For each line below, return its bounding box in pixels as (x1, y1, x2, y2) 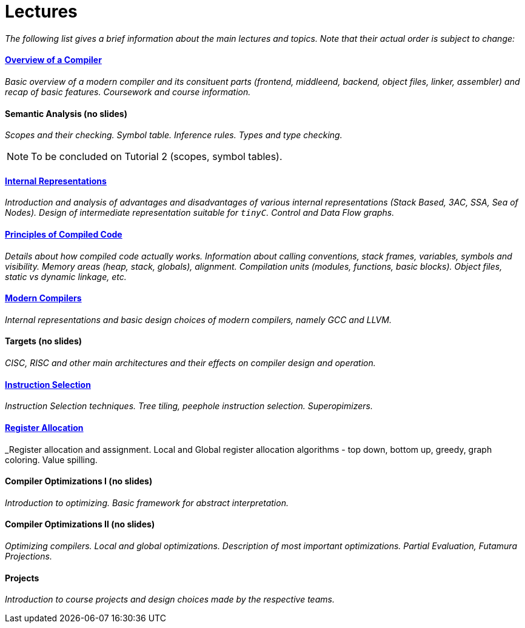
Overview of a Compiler (5, 55, 102, 65)
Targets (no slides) (5, 336, 82, 347)
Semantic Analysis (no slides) (5, 108, 127, 119)
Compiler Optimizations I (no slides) (5, 476, 153, 487)
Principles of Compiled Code (5, 229, 122, 240)
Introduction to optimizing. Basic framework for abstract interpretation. (5, 497, 289, 508)
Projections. (5, 550, 52, 561)
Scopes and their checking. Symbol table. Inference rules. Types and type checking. (5, 130, 343, 141)
